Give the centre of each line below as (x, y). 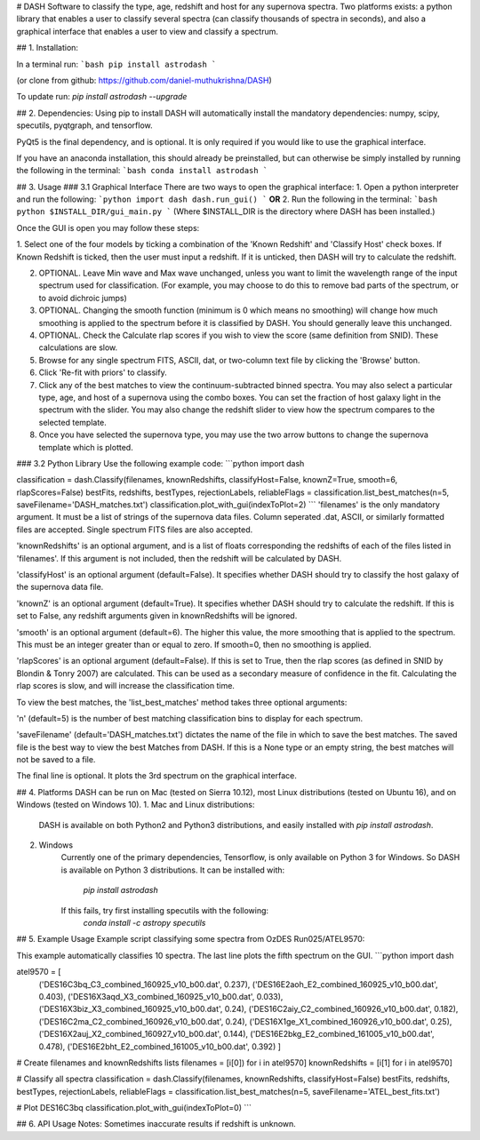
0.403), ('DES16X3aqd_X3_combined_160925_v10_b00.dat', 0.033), (161, 996)
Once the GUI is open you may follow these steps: (108, 227)
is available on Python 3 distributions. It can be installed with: (173, 870)
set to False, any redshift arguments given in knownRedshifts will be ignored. (157, 616)
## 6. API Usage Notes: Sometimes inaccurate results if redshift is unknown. (156, 1124)
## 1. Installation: (48, 48)
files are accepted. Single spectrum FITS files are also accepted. (135, 530)
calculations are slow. (78, 347)
